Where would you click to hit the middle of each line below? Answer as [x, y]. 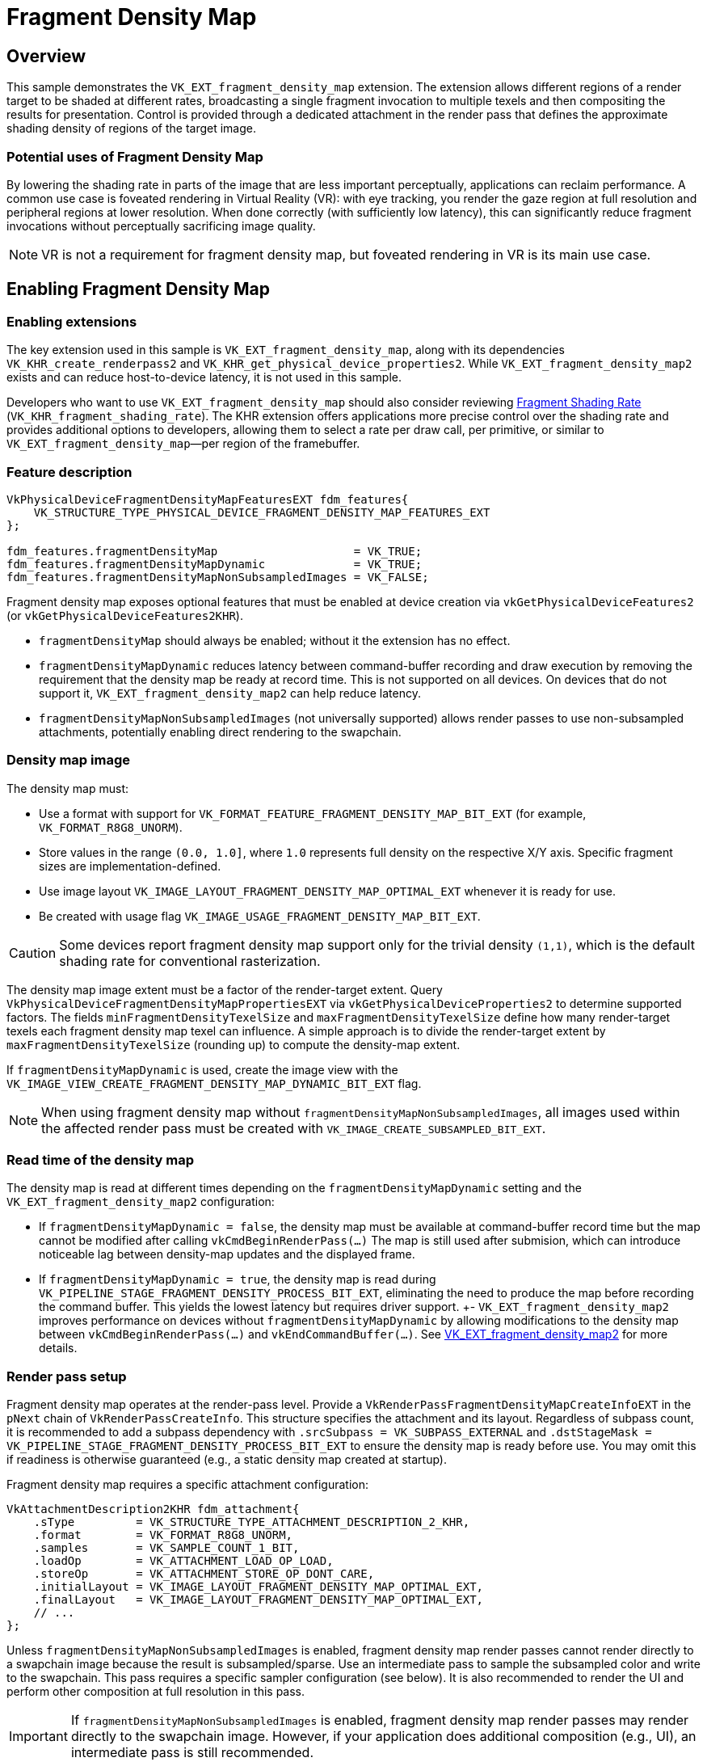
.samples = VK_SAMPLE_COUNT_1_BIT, [166, 1548]
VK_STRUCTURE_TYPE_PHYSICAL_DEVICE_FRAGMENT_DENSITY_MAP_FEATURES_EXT [262, 512]
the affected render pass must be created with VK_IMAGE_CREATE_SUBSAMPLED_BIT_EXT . [294, 1128]
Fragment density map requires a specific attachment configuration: [187, 1485]
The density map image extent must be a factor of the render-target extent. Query [225, 989]
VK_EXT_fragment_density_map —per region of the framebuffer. [183, 444]
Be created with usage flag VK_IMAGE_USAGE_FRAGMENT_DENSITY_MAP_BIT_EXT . [260, 916]
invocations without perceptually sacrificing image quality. [161, 226]
